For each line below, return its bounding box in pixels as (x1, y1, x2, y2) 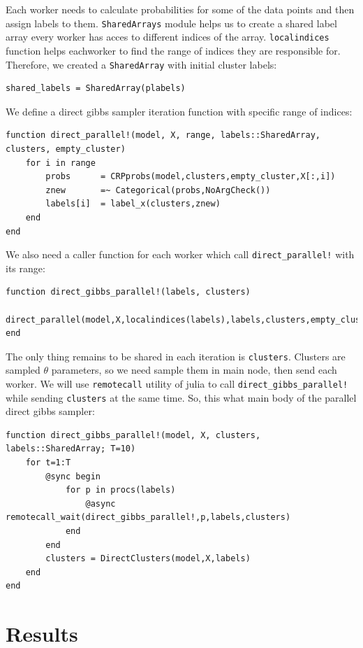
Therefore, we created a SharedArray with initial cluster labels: (6, 57, 277, 71)
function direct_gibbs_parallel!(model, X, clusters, (6, 430, 261, 440)
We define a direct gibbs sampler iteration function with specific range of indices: (6, 104, 353, 118)
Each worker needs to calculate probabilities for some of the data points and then (6, 2, 355, 16)
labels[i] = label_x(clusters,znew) (45, 199, 221, 209)
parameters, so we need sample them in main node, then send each (51, 362, 337, 377)
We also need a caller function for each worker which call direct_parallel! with (6, 247, 355, 262)
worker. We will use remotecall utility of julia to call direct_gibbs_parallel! (6, 376, 348, 390)
